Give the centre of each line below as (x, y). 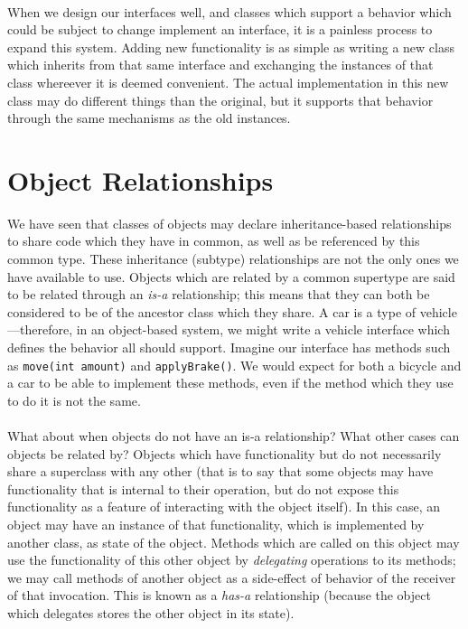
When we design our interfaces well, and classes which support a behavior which (229, 11)
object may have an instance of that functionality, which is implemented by (216, 525)
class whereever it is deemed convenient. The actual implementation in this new (228, 82)
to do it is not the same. (74, 400)
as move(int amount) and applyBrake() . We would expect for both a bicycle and (234, 365)
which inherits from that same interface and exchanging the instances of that (220, 65)
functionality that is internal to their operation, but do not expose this (203, 488)
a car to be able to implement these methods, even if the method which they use (230, 383)
